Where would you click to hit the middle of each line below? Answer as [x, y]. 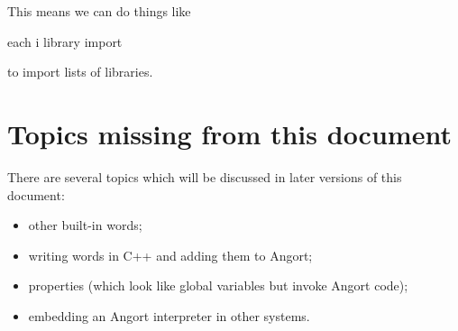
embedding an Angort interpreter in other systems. [169, 315]
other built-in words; [85, 225]
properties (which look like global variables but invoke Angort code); [218, 285]
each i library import [65, 41]
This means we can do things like [99, 11]
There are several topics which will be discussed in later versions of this [205, 176]
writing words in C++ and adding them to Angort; [170, 255]
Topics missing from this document [229, 133]
